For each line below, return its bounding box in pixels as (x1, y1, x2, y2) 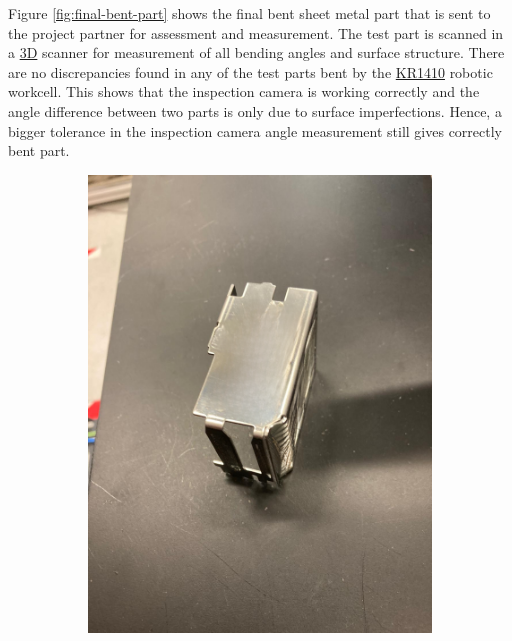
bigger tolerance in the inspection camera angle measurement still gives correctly (8, 120, 502, 141)
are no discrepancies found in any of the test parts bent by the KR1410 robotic (8, 61, 493, 82)
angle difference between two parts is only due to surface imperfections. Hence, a (8, 100, 502, 121)
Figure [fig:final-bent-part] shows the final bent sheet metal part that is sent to (8, 3, 491, 23)
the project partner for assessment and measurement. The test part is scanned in (8, 22, 504, 43)
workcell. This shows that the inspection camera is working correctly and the (8, 81, 480, 102)
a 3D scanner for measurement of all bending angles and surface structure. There (8, 42, 505, 63)
